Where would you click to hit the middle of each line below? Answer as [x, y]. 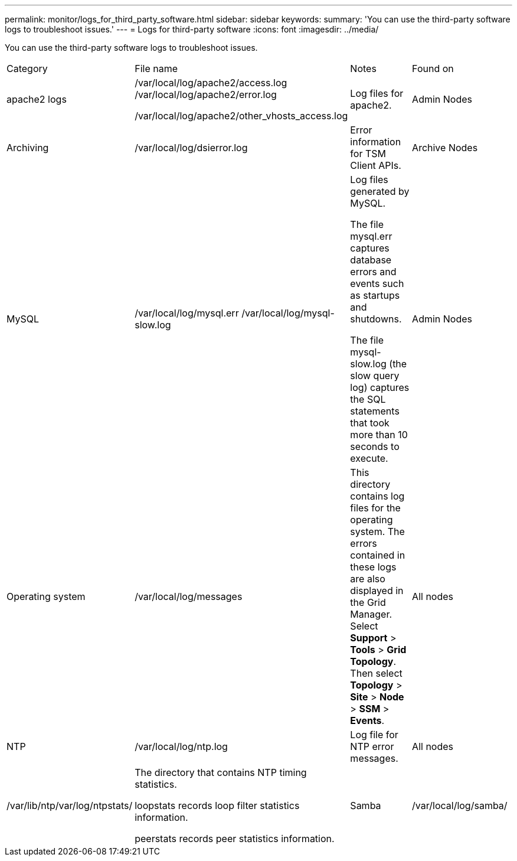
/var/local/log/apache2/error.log [206, 94]
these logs [373, 567]
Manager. [371, 614]
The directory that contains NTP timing [221, 772]
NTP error [372, 746]
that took [370, 423]
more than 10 [379, 435]
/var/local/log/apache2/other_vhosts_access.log [241, 116]
